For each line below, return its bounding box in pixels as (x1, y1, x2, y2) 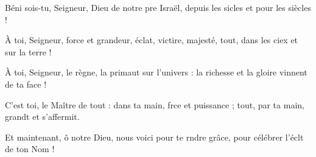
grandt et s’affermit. (5, 110, 80, 123)
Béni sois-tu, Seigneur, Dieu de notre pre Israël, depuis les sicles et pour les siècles (5, 1, 311, 13)
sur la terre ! (5, 45, 52, 58)
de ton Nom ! (5, 142, 55, 155)
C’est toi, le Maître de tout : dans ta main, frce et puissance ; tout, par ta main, (5, 98, 304, 111)
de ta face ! (5, 77, 47, 90)
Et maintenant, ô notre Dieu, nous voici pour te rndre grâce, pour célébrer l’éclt (5, 130, 304, 143)
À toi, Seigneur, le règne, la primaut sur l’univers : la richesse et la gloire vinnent (5, 66, 307, 78)
